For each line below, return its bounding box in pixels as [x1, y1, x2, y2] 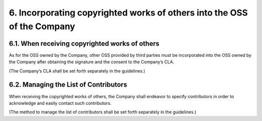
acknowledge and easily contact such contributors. [9, 100, 112, 106]
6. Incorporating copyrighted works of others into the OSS [9, 7, 248, 18]
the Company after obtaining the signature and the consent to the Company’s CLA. [9, 59, 174, 65]
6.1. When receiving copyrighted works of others [9, 39, 160, 48]
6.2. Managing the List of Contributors [9, 81, 127, 89]
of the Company [9, 21, 75, 32]
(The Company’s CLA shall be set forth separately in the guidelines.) [9, 68, 146, 74]
